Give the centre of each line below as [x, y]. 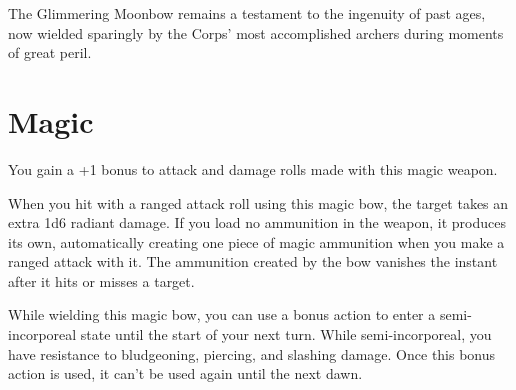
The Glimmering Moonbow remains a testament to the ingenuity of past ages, [247, 13]
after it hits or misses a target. [101, 280]
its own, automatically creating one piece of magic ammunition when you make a [256, 241]
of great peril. [50, 52]
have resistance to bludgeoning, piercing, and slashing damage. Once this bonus [252, 353]
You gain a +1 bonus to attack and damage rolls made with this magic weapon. [253, 168]
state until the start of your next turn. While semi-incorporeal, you [286, 334]
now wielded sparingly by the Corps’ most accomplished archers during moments [256, 32]
